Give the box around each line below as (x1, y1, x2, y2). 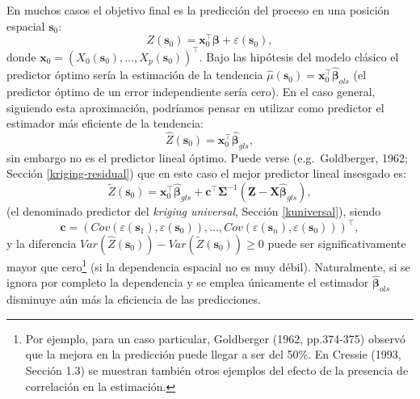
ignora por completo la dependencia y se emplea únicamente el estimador (6, 274, 369, 291)
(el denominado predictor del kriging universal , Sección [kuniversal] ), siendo (6, 202, 381, 219)
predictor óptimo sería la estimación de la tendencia (6, 66, 263, 83)
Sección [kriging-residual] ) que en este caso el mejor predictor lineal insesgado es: (6, 165, 406, 182)
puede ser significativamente (267, 235, 406, 252)
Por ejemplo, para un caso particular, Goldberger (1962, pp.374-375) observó (25, 330, 405, 346)
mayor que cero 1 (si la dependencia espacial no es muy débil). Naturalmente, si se (6, 256, 410, 275)
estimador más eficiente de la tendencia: (6, 115, 204, 132)
